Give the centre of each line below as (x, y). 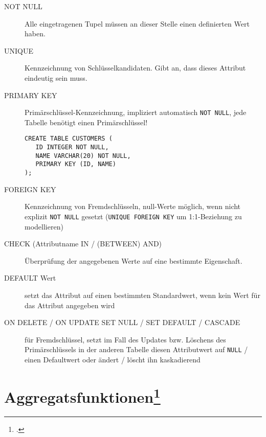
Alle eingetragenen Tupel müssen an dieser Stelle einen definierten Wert (137, 23)
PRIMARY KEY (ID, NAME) (76, 164)
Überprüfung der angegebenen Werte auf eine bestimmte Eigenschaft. (134, 260)
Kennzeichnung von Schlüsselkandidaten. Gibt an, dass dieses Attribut (135, 68)
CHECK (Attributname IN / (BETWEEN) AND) (83, 244)
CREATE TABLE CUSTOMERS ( (69, 139)
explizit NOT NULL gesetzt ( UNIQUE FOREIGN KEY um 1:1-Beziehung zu (133, 216)
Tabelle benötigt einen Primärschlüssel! (86, 122)
